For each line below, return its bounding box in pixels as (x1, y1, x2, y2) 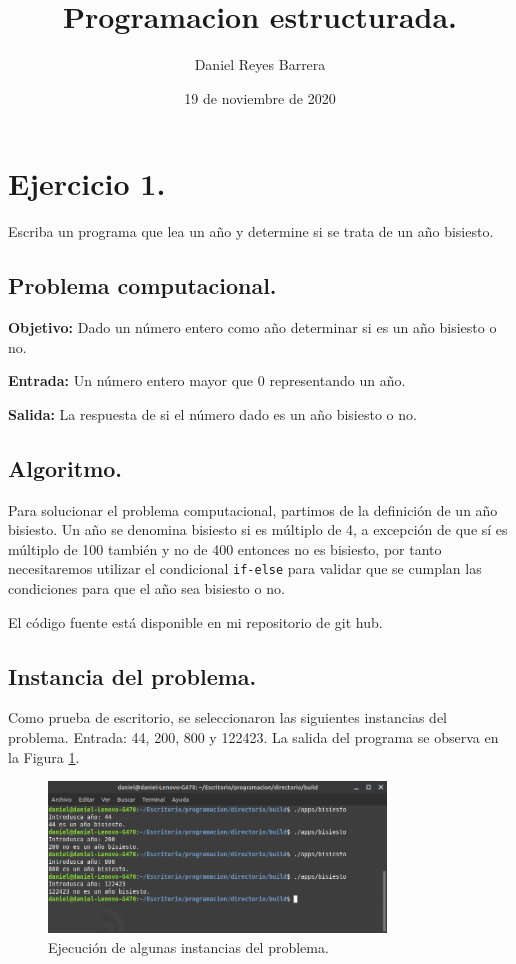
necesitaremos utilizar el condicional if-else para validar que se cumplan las (8, 558, 482, 579)
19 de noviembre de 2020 (184, 87, 336, 108)
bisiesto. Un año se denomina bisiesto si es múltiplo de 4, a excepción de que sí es (8, 519, 508, 540)
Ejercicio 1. (8, 163, 166, 204)
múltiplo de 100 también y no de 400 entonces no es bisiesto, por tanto (8, 538, 442, 559)
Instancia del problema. (8, 660, 257, 691)
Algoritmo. (8, 452, 123, 483)
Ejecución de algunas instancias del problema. (48, 936, 329, 957)
